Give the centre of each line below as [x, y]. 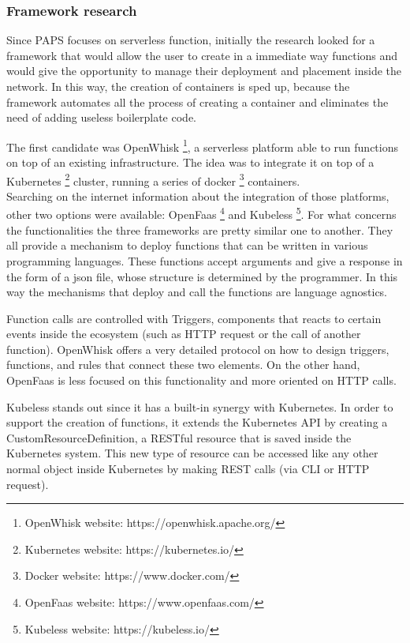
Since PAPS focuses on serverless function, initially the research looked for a [191, 40]
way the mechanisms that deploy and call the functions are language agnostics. [197, 292]
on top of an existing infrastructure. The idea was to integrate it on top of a [190, 162]
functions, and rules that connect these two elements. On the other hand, [183, 365]
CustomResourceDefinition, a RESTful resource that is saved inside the [179, 437]
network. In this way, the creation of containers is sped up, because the [178, 86]
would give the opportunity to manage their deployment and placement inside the [204, 71]
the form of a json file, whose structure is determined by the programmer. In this [202, 276]
